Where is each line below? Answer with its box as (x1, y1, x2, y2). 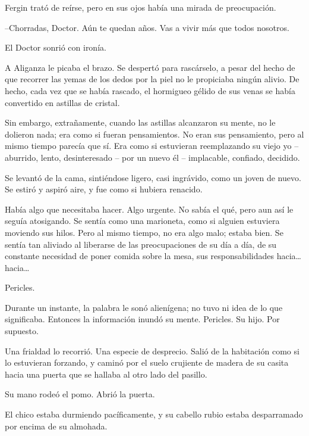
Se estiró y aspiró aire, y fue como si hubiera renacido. (5, 183, 203, 195)
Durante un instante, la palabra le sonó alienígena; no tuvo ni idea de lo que (5, 301, 283, 313)
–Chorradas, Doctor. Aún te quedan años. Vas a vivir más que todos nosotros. (5, 21, 289, 33)
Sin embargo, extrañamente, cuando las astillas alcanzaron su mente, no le (5, 116, 276, 129)
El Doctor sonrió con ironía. (5, 41, 106, 54)
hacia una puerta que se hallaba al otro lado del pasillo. (5, 368, 207, 380)
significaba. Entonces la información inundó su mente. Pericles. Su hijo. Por (5, 313, 280, 325)
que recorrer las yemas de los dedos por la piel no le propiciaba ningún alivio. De (5, 73, 299, 85)
